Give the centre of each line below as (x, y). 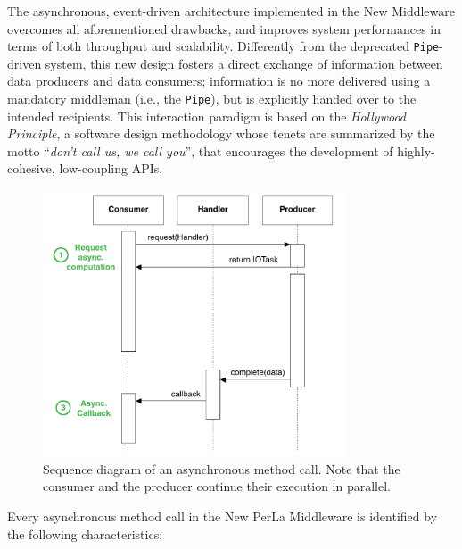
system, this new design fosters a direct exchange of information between (244, 63)
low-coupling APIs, (111, 168)
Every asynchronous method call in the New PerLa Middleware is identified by (223, 516)
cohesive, (31, 168)
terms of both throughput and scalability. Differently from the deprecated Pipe (223, 46)
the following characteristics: (85, 533)
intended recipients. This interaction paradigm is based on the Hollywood (206, 116)
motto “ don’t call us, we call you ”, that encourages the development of (200, 150)
